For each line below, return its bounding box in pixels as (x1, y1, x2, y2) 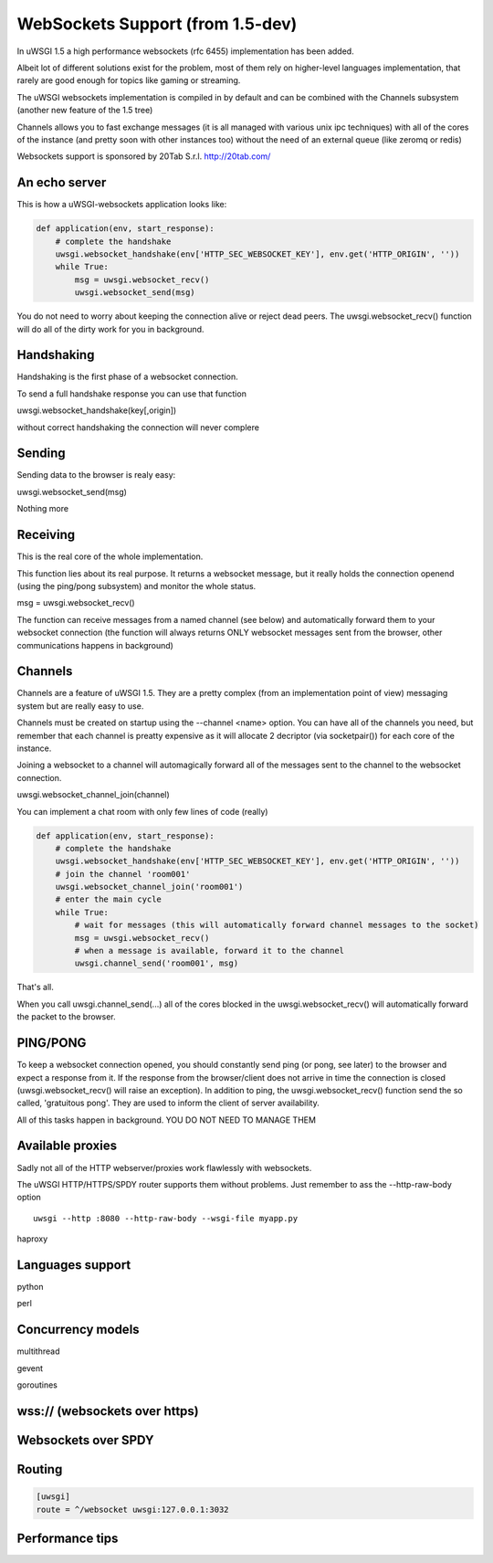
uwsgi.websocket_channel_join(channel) (16, 789, 171, 800)
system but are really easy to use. (16, 700, 144, 712)
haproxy (16, 1233, 48, 1244)
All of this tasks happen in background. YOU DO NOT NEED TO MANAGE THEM (16, 1114, 317, 1125)
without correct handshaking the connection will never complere (16, 421, 260, 433)
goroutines (16, 1379, 58, 1390)
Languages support (16, 1257, 131, 1273)
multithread (16, 1346, 60, 1357)
